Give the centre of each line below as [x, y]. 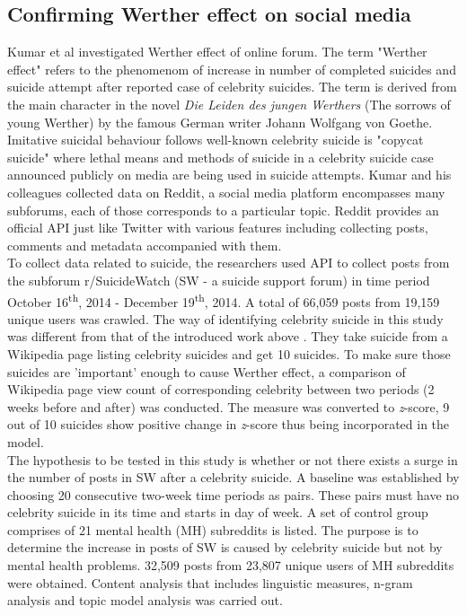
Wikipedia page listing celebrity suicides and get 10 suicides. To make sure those [229, 353]
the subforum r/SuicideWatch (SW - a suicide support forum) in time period [219, 280]
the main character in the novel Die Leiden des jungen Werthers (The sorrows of [229, 104]
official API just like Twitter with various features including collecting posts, [218, 228]
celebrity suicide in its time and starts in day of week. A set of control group [218, 512]
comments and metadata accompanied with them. [145, 245]
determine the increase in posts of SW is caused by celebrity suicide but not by [225, 547]
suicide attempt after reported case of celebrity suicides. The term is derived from [232, 87]
